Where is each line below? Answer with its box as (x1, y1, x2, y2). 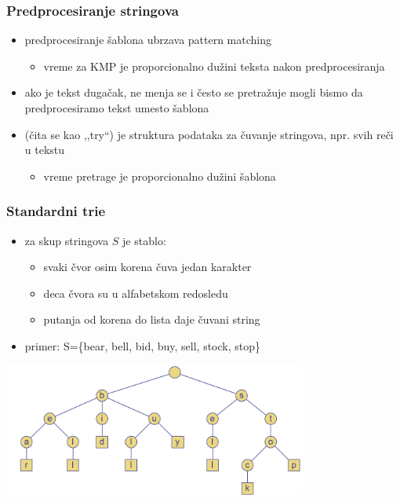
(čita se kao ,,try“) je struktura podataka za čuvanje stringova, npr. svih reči (24, 126, 394, 142)
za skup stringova (24, 232, 109, 248)
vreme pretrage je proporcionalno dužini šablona (43, 167, 276, 184)
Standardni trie (6, 201, 106, 221)
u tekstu (24, 141, 65, 158)
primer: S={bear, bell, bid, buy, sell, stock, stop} (24, 337, 261, 354)
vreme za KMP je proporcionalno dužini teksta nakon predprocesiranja (43, 57, 385, 74)
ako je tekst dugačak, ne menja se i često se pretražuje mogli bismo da (24, 84, 363, 101)
